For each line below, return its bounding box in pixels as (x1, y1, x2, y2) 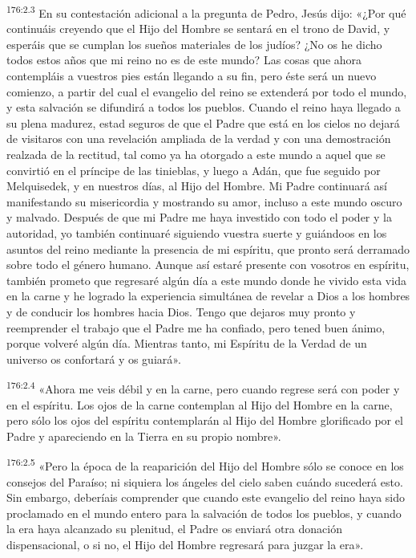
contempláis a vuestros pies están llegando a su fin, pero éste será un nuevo (6, 67, 377, 84)
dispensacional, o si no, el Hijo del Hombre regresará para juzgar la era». (6, 536, 364, 552)
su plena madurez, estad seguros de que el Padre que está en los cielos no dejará (6, 114, 400, 131)
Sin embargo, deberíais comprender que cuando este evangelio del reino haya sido (6, 489, 406, 506)
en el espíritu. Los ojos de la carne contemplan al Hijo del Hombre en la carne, (6, 396, 393, 413)
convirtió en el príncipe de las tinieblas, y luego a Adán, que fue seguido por (6, 161, 381, 178)
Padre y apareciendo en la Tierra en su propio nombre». (6, 427, 281, 444)
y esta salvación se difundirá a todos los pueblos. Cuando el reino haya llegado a (6, 99, 401, 116)
